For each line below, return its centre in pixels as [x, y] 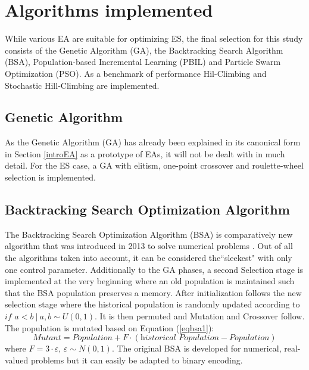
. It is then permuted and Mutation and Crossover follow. [200, 316]
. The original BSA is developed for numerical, [196, 348]
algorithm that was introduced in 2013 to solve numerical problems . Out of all [149, 246]
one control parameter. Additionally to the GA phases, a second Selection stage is [154, 269]
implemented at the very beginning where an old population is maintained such [150, 281]
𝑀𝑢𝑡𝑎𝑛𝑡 [47, 338]
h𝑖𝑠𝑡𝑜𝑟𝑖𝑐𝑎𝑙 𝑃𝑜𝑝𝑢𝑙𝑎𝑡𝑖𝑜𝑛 [180, 338]
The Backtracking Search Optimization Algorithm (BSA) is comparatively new [149, 234]
